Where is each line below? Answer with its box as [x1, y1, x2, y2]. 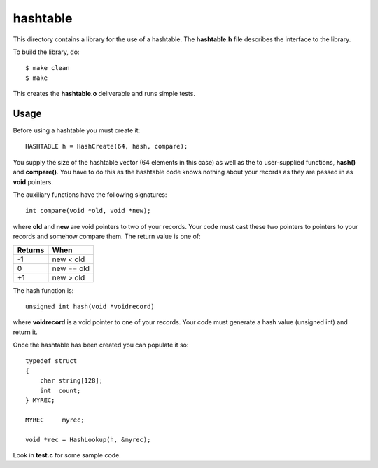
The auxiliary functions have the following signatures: [13, 190, 167, 199]
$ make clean [25, 64, 70, 72]
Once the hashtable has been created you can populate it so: [13, 340, 189, 350]
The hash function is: [13, 286, 74, 294]
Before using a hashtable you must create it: [13, 126, 141, 135]
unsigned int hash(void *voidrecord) [25, 302, 155, 310]
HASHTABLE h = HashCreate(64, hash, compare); [25, 142, 188, 151]
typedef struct [25, 357, 78, 365]
